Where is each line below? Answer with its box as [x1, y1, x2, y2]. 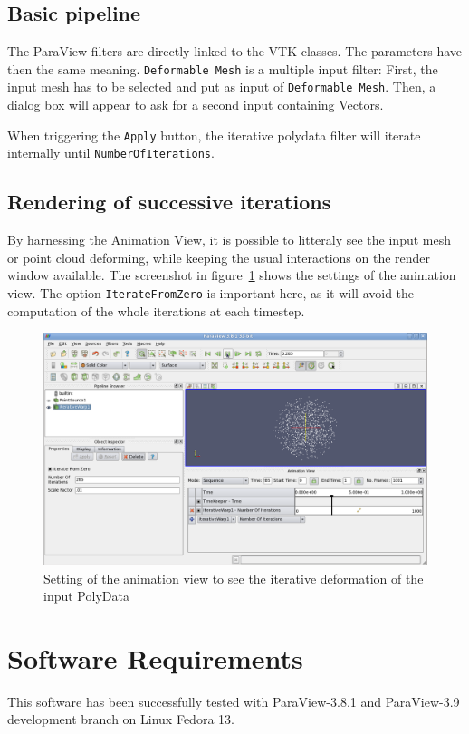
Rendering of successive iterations [7, 188, 331, 216]
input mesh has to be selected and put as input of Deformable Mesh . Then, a [7, 77, 436, 96]
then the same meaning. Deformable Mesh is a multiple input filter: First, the [7, 59, 438, 78]
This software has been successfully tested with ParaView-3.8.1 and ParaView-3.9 [7, 691, 460, 710]
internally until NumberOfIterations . [7, 143, 215, 162]
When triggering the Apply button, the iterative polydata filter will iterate [7, 125, 421, 144]
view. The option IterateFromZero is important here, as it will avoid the [7, 284, 415, 302]
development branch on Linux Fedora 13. [7, 710, 234, 729]
